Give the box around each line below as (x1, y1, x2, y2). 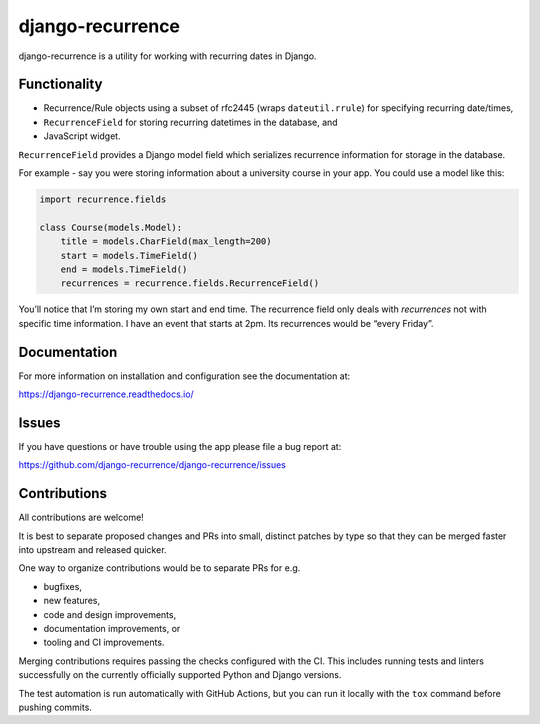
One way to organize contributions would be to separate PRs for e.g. (18, 562, 301, 574)
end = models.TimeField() (60, 263, 188, 275)
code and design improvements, (43, 608, 177, 620)
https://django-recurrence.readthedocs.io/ (18, 388, 194, 400)
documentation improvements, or (43, 622, 181, 634)
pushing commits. (18, 701, 92, 713)
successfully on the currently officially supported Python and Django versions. (18, 669, 342, 681)
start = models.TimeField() (60, 250, 199, 261)
